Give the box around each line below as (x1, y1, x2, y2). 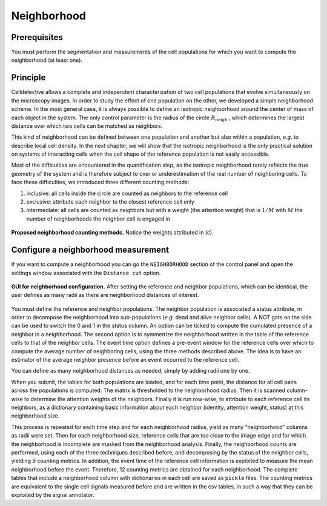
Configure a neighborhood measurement (11, 245, 170, 255)
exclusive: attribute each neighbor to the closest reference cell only (26, 198, 195, 205)
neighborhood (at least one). (11, 56, 83, 64)
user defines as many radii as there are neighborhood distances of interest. (11, 291, 199, 299)
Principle (11, 73, 46, 83)
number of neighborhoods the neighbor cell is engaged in (26, 215, 171, 222)
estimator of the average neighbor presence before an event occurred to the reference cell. (11, 356, 239, 364)
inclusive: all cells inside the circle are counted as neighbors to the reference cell (26, 190, 228, 197)
